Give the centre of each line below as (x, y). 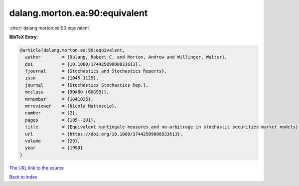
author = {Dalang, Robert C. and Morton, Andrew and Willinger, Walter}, (126, 57)
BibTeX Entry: (24, 37)
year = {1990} (54, 148)
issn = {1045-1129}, (62, 78)
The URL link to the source (37, 168)
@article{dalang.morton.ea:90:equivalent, (72, 50)
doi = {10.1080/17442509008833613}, (83, 64)
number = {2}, (52, 113)
